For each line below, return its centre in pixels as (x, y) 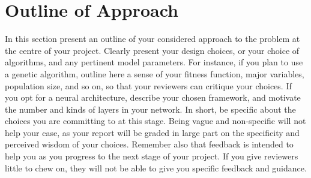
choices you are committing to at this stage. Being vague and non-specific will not (155, 121)
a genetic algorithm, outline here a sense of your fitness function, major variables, (155, 73)
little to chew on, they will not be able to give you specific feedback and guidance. (156, 168)
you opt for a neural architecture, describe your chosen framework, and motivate (153, 97)
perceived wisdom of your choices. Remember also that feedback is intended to (149, 144)
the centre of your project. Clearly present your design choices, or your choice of (152, 50)
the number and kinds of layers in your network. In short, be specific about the (150, 109)
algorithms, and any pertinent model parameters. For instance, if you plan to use (154, 62)
